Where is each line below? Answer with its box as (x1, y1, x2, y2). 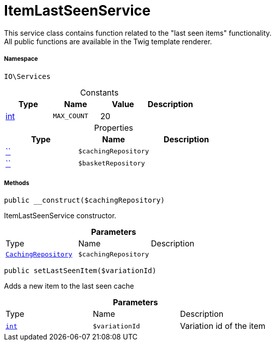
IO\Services (4, 72, 51, 80)
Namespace (4, 55, 38, 63)
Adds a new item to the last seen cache (4, 282, 134, 291)
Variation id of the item (180, 321, 265, 331)
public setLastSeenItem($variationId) (4, 267, 157, 275)
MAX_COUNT (53, 112, 88, 120)
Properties (94, 122, 133, 133)
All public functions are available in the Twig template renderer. (4, 37, 212, 46)
